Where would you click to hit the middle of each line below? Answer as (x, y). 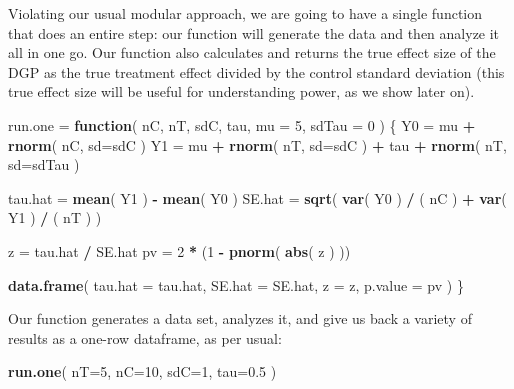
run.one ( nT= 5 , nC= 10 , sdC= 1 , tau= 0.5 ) (142, 371)
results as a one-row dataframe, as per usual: (145, 337)
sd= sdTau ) (44, 164)
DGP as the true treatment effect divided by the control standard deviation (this (256, 71)
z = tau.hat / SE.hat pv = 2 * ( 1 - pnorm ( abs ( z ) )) (179, 250)
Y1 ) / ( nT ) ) (55, 217)
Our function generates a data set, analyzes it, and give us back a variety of (240, 318)
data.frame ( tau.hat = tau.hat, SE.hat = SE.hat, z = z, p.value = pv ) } (236, 284)
